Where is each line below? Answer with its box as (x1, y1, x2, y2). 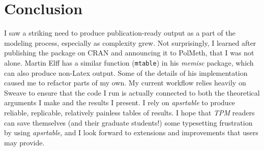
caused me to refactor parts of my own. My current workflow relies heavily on (4, 77, 246, 88)
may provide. (4, 137, 45, 147)
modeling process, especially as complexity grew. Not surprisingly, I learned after (4, 37, 256, 48)
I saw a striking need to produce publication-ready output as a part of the (4, 27, 236, 38)
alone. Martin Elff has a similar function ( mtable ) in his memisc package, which (4, 57, 254, 68)
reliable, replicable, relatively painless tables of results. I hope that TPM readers (4, 107, 255, 117)
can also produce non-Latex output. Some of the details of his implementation (4, 67, 248, 78)
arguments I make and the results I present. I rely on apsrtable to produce (4, 97, 236, 108)
